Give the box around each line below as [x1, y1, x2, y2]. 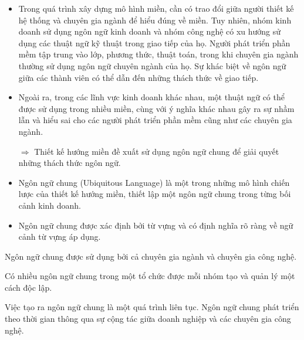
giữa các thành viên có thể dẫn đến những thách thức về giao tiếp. [18, 71, 259, 83]
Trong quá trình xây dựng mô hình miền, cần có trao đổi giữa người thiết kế [18, 2, 294, 14]
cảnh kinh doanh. [18, 199, 82, 211]
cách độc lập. [5, 281, 52, 293]
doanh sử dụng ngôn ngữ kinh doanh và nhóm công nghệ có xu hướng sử [18, 25, 281, 38]
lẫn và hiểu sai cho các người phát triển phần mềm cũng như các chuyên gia [18, 114, 292, 126]
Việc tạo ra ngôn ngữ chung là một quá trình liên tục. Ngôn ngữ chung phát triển [5, 301, 299, 313]
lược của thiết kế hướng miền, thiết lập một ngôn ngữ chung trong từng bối [18, 188, 291, 200]
